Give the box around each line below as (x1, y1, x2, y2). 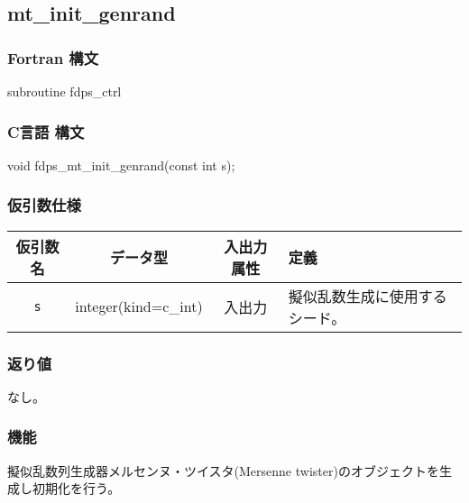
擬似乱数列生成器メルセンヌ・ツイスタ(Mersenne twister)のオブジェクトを (7, 461, 439, 480)
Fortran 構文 (7, 46, 99, 69)
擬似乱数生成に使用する (288, 285, 447, 306)
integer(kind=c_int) (75, 296, 203, 317)
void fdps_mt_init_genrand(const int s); (7, 155, 235, 174)
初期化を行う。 (32, 479, 121, 498)
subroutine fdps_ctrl (7, 82, 122, 100)
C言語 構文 (7, 120, 85, 142)
